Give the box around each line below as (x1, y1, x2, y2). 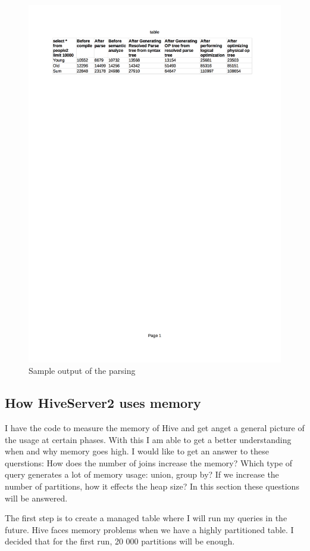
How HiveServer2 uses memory (5, 394, 201, 412)
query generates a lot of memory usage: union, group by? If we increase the (5, 468, 279, 481)
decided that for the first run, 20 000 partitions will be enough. (5, 535, 235, 547)
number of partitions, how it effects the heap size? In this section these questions (5, 480, 299, 493)
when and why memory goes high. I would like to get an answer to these (5, 445, 269, 457)
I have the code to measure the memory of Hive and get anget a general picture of (5, 422, 305, 434)
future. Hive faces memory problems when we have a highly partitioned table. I (5, 523, 294, 535)
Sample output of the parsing (29, 364, 136, 377)
